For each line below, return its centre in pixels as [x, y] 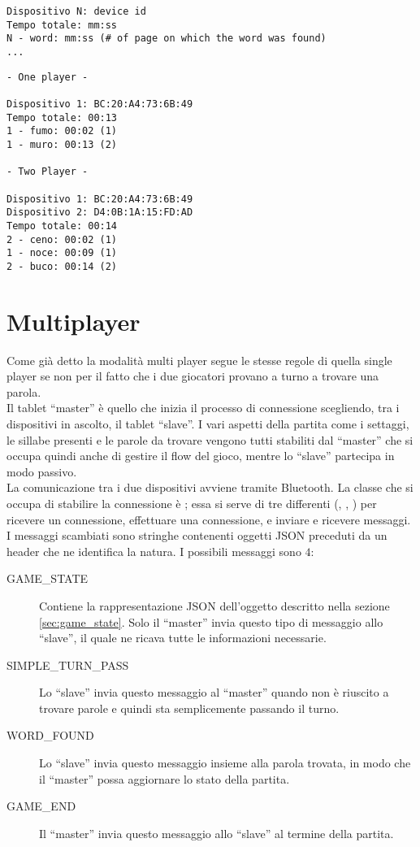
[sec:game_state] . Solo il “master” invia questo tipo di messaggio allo [211, 621]
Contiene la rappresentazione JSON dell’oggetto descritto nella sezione [214, 605]
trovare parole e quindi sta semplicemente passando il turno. [189, 708]
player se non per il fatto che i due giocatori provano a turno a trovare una [193, 376]
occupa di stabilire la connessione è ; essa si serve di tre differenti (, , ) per [192, 503]
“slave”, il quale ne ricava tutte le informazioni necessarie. [183, 638]
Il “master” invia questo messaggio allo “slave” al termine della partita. [216, 833]
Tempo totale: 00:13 [62, 117]
